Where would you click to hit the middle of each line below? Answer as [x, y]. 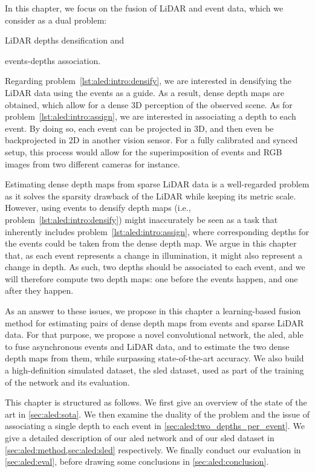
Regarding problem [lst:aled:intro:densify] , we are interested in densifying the [148, 81]
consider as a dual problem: [56, 20]
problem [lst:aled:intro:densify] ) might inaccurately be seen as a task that [141, 219]
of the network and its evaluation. [67, 382]
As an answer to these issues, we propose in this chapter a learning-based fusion [153, 311]
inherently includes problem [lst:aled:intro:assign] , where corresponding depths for [157, 231]
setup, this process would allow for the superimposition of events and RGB [144, 151]
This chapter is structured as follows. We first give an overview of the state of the [156, 402]
